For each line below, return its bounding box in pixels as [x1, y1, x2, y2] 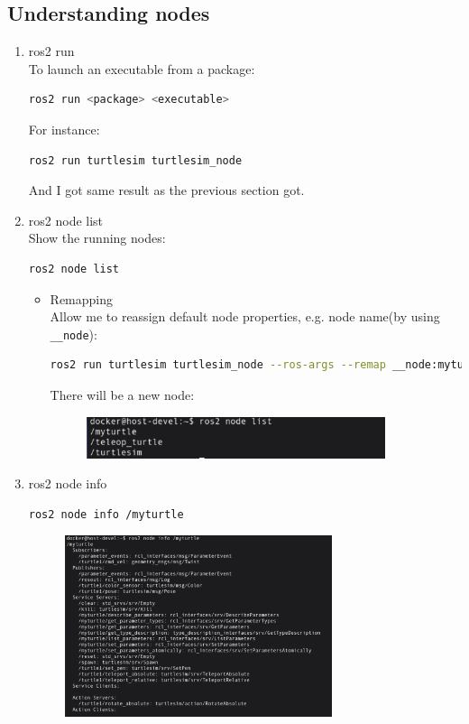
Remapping [50, 289, 114, 308]
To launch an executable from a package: [28, 59, 255, 78]
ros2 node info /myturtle [28, 507, 184, 521]
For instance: [28, 119, 100, 138]
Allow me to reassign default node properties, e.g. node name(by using [50, 307, 440, 326]
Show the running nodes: [28, 228, 166, 247]
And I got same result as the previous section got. [28, 181, 305, 200]
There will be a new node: [50, 385, 195, 404]
